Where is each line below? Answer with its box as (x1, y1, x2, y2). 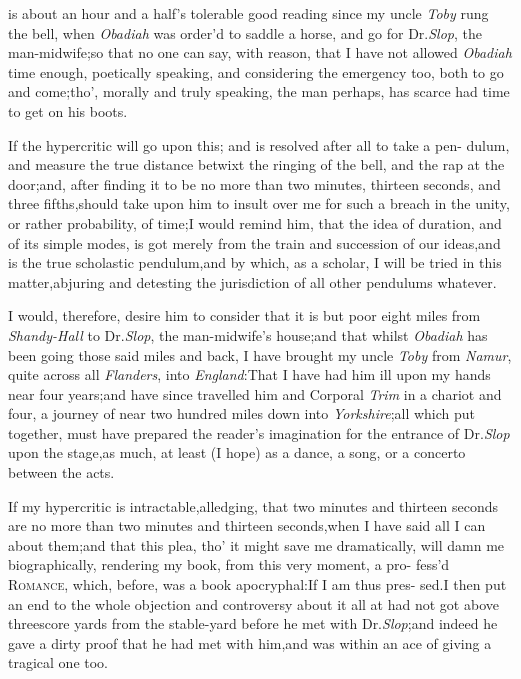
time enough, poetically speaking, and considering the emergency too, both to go (8, 61, 504, 82)
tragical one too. (8, 652, 108, 673)
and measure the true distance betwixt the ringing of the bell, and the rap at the (8, 154, 505, 175)
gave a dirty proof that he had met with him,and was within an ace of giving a (8, 632, 492, 653)
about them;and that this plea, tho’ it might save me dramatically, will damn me (8, 534, 505, 555)
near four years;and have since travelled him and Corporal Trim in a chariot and (8, 383, 502, 404)
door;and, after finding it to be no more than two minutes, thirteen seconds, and (8, 173, 501, 194)
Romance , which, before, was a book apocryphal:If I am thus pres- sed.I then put (8, 574, 507, 595)
